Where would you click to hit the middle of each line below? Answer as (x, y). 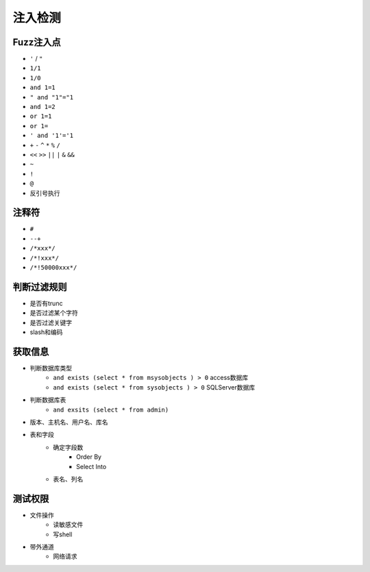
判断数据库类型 (51, 368)
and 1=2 (43, 107)
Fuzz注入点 (37, 42)
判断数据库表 (48, 400)
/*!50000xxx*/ (53, 267)
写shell (63, 534)
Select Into (91, 466)
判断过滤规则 (40, 287)
